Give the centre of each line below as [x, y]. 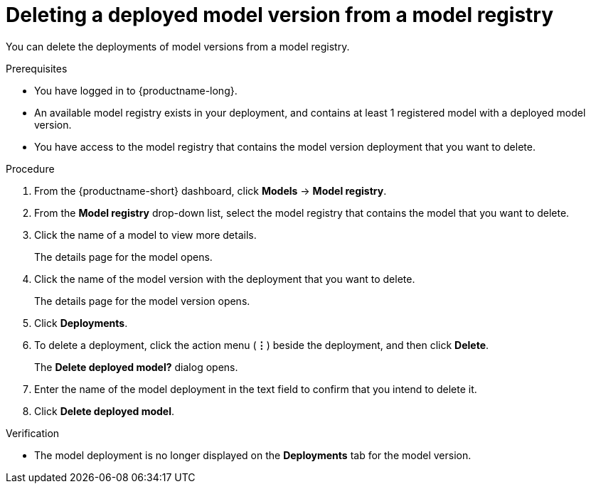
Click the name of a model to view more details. [145, 235]
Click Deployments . [81, 323]
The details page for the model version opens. [142, 301]
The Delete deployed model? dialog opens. [136, 367]
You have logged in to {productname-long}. [136, 90]
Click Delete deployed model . [105, 411]
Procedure [30, 168]
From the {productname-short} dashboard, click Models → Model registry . [211, 190]
